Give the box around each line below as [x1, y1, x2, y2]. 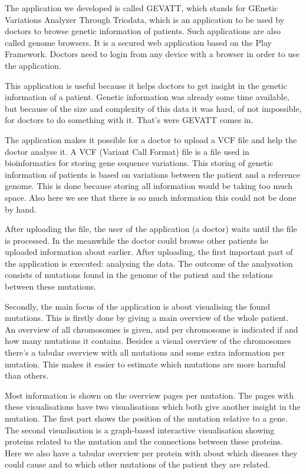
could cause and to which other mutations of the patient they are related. [5, 458, 271, 470]
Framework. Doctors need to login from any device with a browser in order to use [5, 48, 300, 60]
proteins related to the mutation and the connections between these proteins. [5, 435, 283, 448]
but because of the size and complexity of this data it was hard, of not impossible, [5, 102, 302, 114]
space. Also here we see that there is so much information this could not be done [5, 191, 297, 203]
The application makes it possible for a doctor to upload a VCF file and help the [5, 133, 297, 145]
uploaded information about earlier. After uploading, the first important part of [5, 246, 293, 258]
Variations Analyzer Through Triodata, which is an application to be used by [5, 13, 285, 25]
